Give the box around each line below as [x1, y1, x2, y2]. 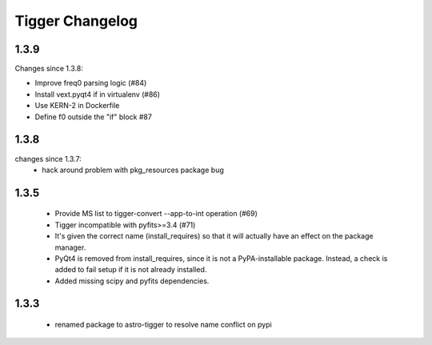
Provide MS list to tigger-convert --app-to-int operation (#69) [54, 209, 258, 219]
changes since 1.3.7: [14, 154, 82, 163]
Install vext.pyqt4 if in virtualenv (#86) [34, 89, 160, 99]
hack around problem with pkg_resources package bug [42, 165, 224, 175]
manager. [54, 243, 86, 252]
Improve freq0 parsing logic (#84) [34, 78, 147, 88]
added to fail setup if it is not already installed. [54, 265, 207, 275]
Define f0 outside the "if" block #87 [34, 112, 152, 122]
